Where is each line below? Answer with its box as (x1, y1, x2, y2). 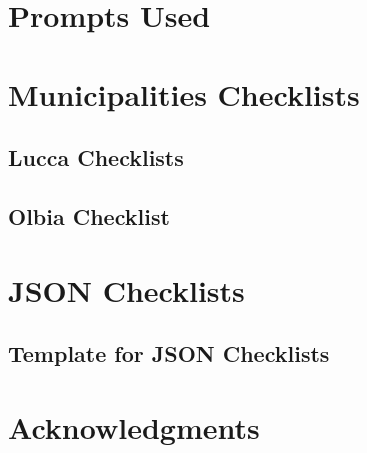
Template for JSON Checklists (8, 338, 330, 369)
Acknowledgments (8, 406, 260, 447)
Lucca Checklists (8, 142, 184, 173)
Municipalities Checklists (8, 73, 360, 114)
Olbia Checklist (8, 200, 170, 231)
